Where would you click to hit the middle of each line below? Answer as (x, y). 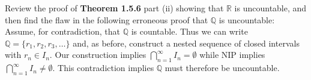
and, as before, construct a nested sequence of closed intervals (186, 43)
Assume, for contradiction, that (62, 31)
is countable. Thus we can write (189, 31)
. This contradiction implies (103, 68)
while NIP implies (232, 55)
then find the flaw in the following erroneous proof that (107, 19)
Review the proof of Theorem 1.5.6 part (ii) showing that (114, 8)
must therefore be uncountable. (222, 68)
